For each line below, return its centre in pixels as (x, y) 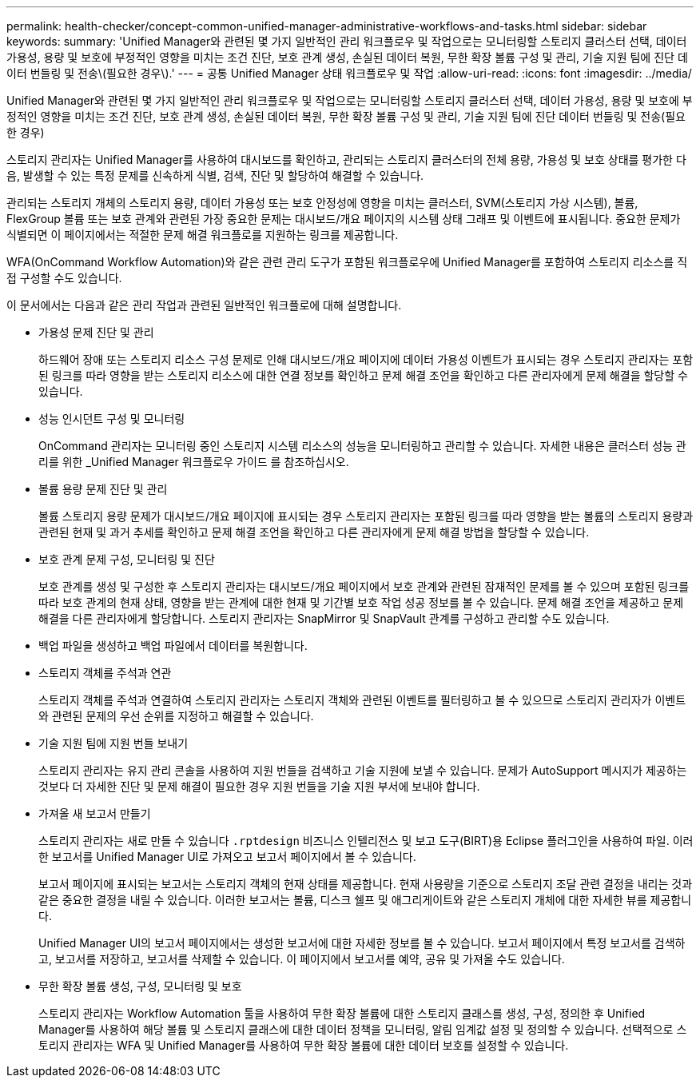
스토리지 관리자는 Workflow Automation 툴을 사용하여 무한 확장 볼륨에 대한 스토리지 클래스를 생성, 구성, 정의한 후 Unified (342, 1013)
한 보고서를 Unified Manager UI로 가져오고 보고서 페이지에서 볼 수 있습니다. (227, 857)
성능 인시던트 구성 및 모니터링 (112, 418)
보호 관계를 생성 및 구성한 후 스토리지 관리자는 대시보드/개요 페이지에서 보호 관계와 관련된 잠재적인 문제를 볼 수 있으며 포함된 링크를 (364, 586)
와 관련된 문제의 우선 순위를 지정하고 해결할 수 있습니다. (176, 716)
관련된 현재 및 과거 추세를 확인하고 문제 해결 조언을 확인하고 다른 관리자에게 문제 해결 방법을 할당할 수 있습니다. (314, 532)
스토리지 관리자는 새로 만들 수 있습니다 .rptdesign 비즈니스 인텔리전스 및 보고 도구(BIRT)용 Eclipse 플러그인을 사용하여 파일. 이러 (366, 841)
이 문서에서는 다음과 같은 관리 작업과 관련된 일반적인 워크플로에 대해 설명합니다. (204, 305)
